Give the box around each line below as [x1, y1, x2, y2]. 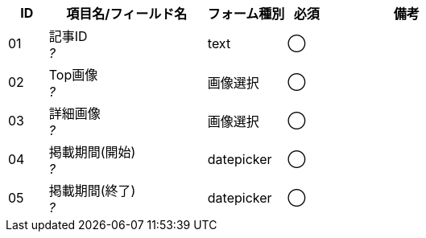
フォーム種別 [207, 6, 285, 22]
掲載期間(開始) [48, 144, 136, 160]
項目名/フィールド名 [66, 6, 188, 22]
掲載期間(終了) [48, 183, 136, 199]
